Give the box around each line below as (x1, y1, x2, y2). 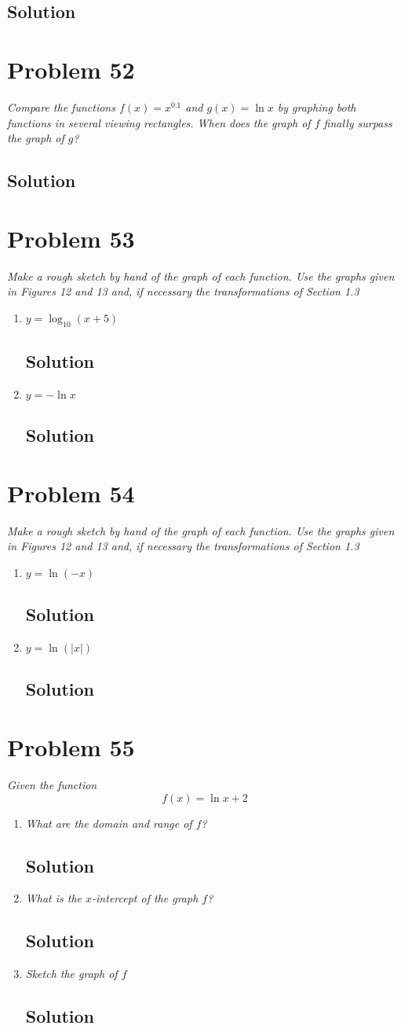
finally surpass (323, 114, 392, 130)
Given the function (7, 776, 97, 792)
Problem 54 (7, 476, 135, 509)
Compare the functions (7, 98, 115, 115)
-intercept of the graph (92, 890, 199, 906)
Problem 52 (7, 53, 135, 85)
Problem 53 (7, 222, 135, 254)
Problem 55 (7, 731, 135, 763)
